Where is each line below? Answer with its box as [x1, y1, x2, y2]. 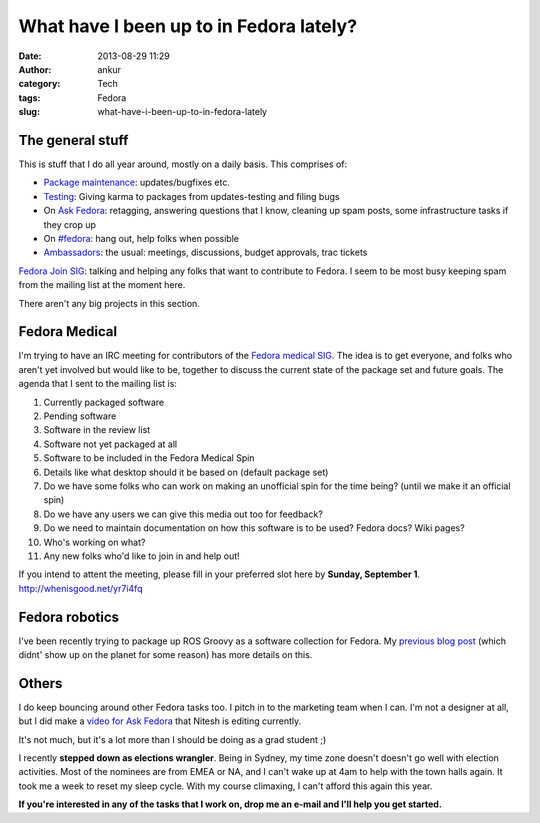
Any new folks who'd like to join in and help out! [43, 550, 240, 562]
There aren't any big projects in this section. [18, 297, 200, 309]
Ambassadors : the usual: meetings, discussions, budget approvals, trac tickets [43, 246, 368, 259]
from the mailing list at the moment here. [18, 279, 186, 291]
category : [18, 78, 61, 90]
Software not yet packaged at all [43, 438, 178, 450]
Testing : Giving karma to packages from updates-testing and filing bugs [43, 190, 340, 202]
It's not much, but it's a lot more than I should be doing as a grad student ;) [18, 733, 327, 745]
